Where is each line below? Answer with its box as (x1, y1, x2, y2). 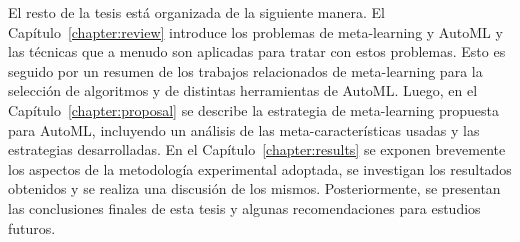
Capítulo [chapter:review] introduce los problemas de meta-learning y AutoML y (8, 21, 503, 42)
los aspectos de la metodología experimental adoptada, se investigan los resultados (8, 158, 512, 179)
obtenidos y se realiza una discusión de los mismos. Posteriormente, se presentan (8, 178, 501, 199)
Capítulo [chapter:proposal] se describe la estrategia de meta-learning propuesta (8, 99, 500, 120)
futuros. (8, 217, 56, 238)
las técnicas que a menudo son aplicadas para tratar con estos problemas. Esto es (8, 41, 506, 62)
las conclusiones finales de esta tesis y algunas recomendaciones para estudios (8, 197, 481, 218)
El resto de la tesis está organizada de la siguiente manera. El (8, 2, 385, 22)
